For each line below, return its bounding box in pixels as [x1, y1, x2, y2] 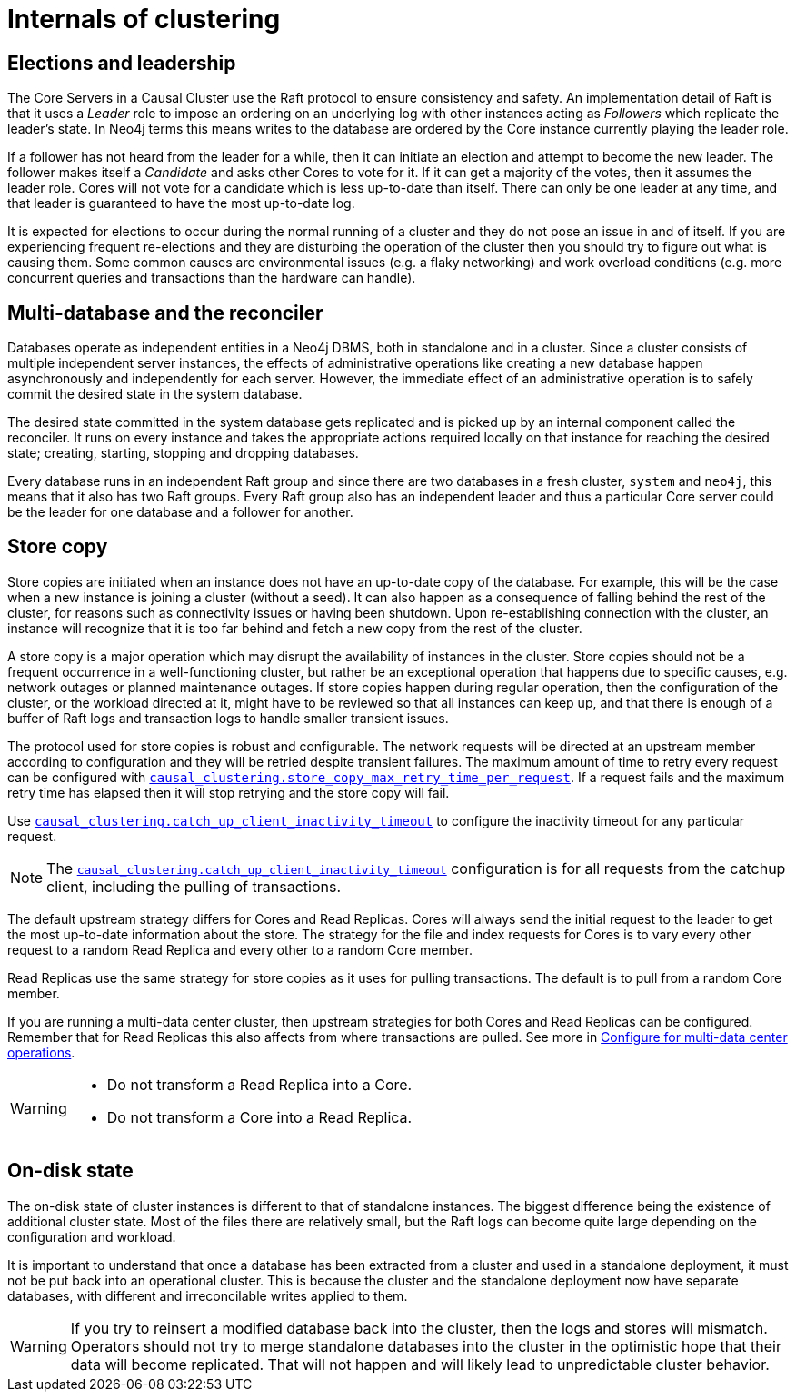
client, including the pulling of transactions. [46, 877, 341, 896]
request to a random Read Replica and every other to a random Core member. [7, 941, 473, 957]
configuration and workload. [7, 1228, 176, 1245]
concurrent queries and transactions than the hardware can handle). [7, 270, 416, 286]
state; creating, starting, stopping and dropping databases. [7, 445, 359, 461]
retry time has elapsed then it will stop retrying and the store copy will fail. [7, 784, 450, 800]
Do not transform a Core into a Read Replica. [106, 1107, 413, 1126]
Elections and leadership [7, 51, 236, 74]
